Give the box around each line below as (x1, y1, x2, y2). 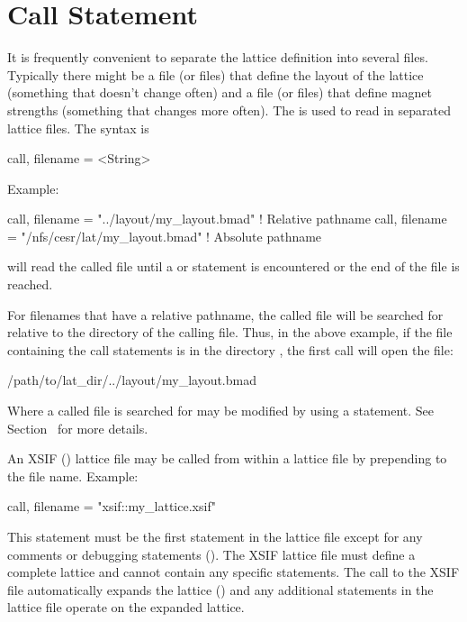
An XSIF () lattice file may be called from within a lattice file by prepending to (7, 449, 447, 468)
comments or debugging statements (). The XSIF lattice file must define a (7, 544, 416, 563)
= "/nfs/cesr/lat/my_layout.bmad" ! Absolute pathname (7, 226, 322, 245)
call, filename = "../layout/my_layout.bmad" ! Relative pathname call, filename (7, 209, 447, 228)
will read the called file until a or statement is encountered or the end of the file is (7, 257, 460, 276)
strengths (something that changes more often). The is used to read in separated (7, 100, 451, 119)
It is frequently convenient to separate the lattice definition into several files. (7, 48, 428, 67)
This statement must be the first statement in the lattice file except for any (7, 527, 423, 545)
